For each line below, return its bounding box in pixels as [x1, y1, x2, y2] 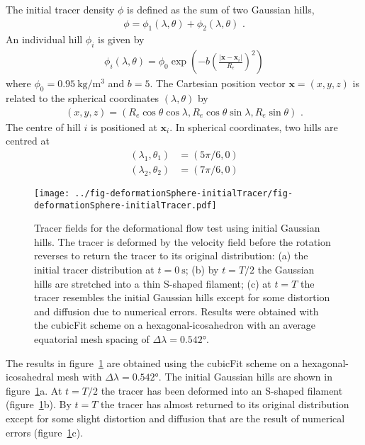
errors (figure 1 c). [6, 424, 84, 439]
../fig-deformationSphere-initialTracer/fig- [74, 188, 293, 198]
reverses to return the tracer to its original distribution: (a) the [34, 248, 308, 263]
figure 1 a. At [6, 383, 62, 398]
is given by [98, 32, 145, 47]
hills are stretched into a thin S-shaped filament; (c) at [34, 276, 271, 291]
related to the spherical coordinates [6, 91, 159, 106]
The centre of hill [6, 119, 81, 134]
